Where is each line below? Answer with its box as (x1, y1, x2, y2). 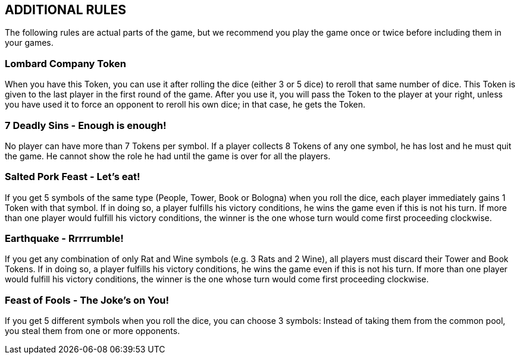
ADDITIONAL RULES (5, 2, 127, 17)
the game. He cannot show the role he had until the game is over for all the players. (5, 150, 331, 161)
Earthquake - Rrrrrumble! (5, 232, 124, 245)
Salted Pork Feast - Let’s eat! (5, 171, 140, 183)
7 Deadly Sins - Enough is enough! (5, 119, 167, 131)
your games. (5, 37, 54, 48)
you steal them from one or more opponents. (5, 326, 180, 336)
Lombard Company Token (5, 57, 127, 70)
